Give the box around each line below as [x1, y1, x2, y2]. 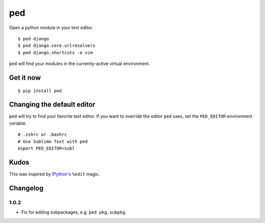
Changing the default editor [9, 100, 96, 109]
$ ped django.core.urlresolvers [18, 43, 96, 49]
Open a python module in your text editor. [9, 25, 93, 31]
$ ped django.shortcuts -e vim [18, 50, 93, 55]
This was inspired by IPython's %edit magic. [9, 171, 100, 177]
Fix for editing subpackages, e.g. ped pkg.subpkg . [21, 209, 127, 215]
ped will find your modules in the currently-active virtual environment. [9, 61, 150, 66]
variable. [9, 120, 27, 126]
